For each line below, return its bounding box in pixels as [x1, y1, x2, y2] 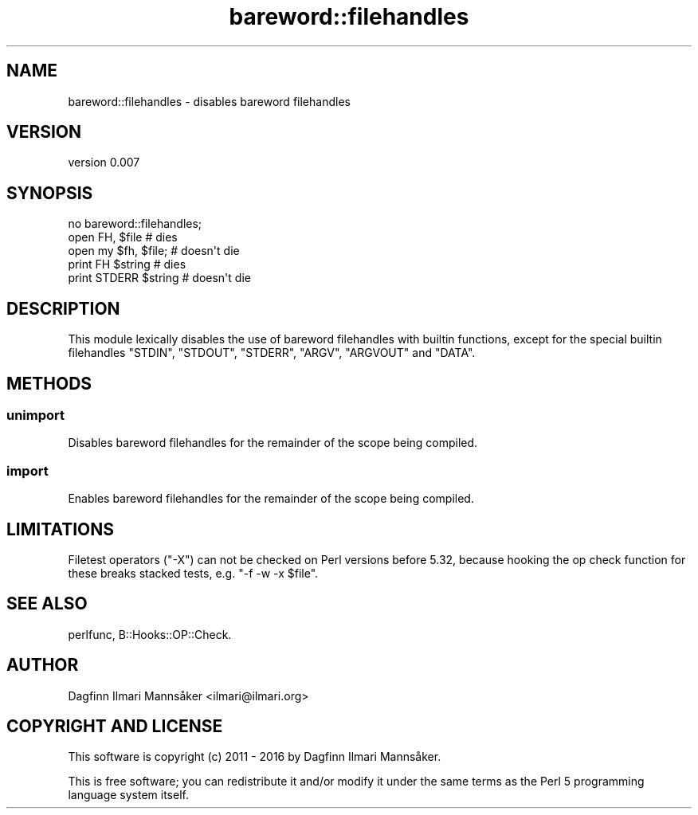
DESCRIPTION [6, 298, 120, 319]
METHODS [6, 373, 92, 394]
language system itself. [68, 788, 189, 802]
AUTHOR [6, 655, 79, 676]
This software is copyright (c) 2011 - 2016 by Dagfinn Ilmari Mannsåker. [68, 750, 441, 764]
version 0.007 [68, 155, 140, 170]
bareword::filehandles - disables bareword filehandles [68, 94, 351, 108]
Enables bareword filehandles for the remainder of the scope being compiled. [68, 492, 474, 506]
